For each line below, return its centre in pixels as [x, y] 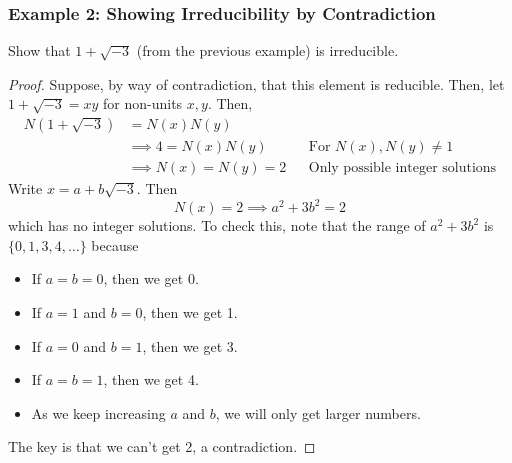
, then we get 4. [151, 379]
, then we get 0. [151, 278]
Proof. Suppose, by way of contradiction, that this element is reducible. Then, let [256, 83]
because [115, 244]
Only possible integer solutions [402, 168]
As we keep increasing [98, 412]
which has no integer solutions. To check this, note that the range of [217, 225]
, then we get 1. [190, 311]
